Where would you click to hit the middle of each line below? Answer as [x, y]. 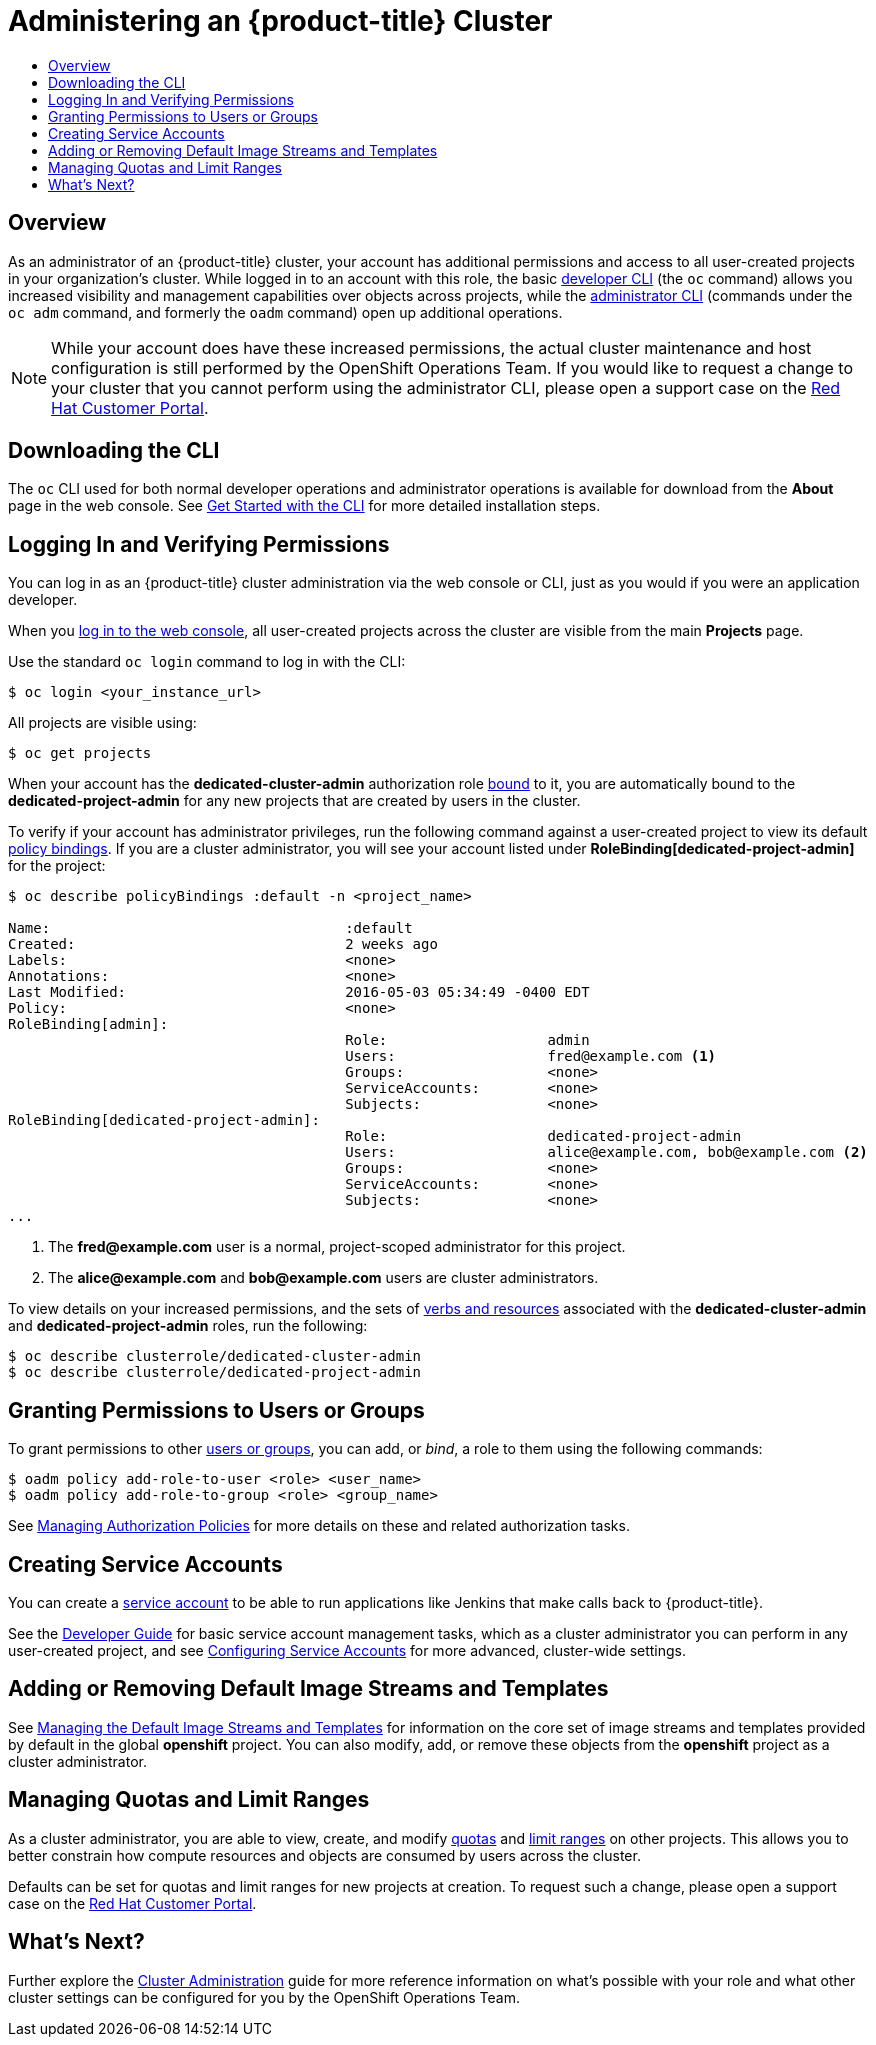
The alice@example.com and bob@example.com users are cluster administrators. [323, 1278]
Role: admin [467, 1040]
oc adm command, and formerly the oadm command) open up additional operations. [285, 312]
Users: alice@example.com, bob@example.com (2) [606, 1152]
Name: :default [210, 928]
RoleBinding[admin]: [88, 1024]
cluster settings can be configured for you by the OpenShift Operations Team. [264, 1997]
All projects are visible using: [102, 723]
